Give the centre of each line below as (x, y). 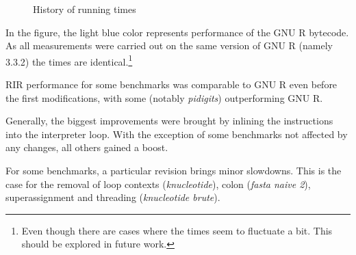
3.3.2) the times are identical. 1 (69, 60)
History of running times (85, 9)
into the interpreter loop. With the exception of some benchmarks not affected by (177, 134)
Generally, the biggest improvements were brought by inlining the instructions (169, 121)
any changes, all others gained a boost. (87, 147)
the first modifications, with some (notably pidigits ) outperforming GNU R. (164, 97)
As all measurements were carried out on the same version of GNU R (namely (169, 45)
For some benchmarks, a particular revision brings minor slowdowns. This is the (174, 170)
